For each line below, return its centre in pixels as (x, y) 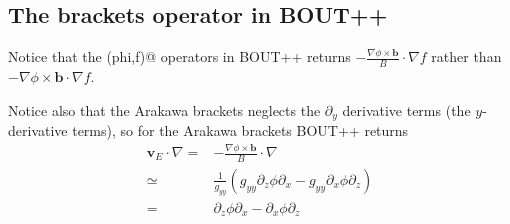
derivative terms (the (406, 109)
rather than (466, 56)
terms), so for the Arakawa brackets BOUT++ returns (240, 130)
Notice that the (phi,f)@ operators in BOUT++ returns (179, 56)
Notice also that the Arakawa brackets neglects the (164, 109)
